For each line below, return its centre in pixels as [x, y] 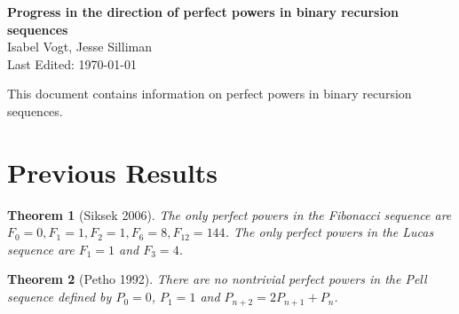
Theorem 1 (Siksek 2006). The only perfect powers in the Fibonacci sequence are [229, 214]
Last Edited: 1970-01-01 [72, 63]
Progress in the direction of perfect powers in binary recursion [203, 12]
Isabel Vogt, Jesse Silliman [79, 47]
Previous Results [113, 172]
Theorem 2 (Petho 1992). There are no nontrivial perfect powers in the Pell [217, 279]
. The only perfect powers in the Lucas [329, 232]
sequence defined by [59, 297]
